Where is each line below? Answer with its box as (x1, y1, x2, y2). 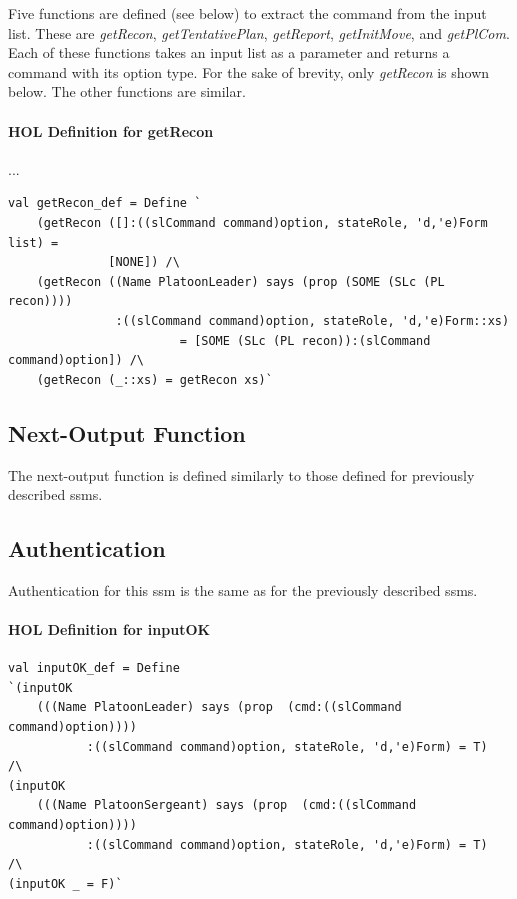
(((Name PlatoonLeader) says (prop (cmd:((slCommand (36, 700, 402, 715)
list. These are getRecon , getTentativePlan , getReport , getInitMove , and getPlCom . (8, 22, 510, 43)
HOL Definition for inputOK (8, 619, 211, 640)
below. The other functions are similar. (8, 81, 246, 102)
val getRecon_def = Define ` (8, 196, 202, 211)
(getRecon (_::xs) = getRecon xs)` (36, 372, 273, 387)
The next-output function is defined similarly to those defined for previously (8, 464, 475, 485)
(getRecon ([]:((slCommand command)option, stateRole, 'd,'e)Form (36, 215, 488, 230)
